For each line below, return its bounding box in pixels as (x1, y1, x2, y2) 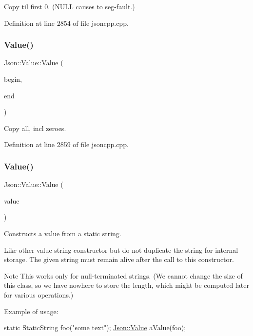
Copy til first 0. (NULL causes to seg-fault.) (4, 1, 135, 11)
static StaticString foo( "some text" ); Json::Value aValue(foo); (4, 322, 186, 333)
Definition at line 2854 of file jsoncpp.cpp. (4, 18, 129, 28)
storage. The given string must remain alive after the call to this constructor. (4, 254, 234, 264)
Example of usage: (4, 306, 58, 316)
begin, (4, 74, 22, 84)
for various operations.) (4, 289, 74, 299)
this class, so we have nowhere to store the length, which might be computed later (4, 280, 249, 290)
